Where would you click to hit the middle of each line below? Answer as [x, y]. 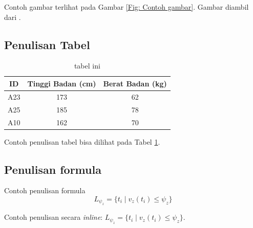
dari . [13, 17]
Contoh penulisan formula [45, 190]
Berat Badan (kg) [135, 83]
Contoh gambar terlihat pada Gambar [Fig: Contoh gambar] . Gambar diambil [126, 7]
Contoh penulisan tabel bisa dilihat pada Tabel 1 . [82, 141]
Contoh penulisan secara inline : [54, 217]
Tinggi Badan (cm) [62, 83]
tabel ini [87, 66]
